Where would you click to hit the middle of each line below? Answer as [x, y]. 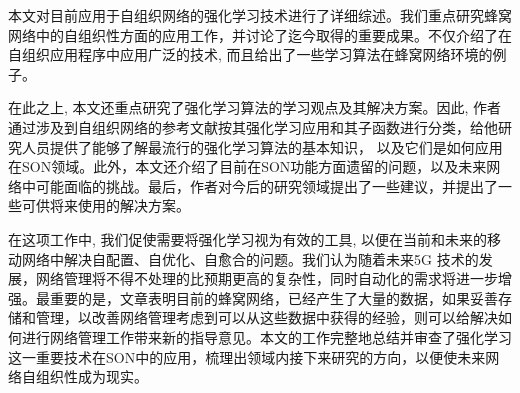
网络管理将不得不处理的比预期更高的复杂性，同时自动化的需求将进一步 [266, 278]
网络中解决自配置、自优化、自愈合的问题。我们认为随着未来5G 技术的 [250, 258]
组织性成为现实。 [91, 376]
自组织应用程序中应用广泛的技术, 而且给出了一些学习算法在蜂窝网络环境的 [250, 54]
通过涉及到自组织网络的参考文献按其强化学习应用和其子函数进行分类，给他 [253, 126]
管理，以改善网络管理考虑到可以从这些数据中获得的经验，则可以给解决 [266, 317]
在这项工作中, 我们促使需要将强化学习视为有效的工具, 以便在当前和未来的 [248, 238]
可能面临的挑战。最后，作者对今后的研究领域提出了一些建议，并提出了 [266, 185]
